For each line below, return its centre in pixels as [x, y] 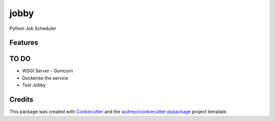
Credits [21, 99]
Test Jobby [34, 85]
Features [24, 43]
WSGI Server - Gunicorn [48, 71]
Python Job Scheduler [33, 28]
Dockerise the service [45, 78]
